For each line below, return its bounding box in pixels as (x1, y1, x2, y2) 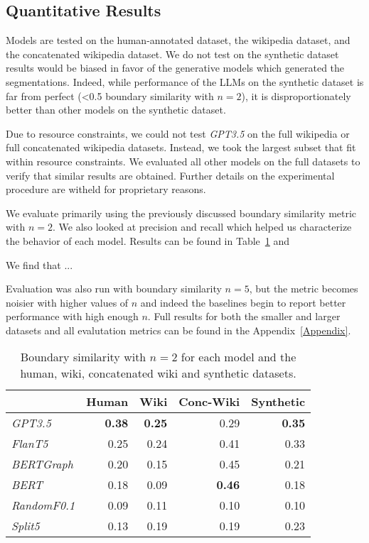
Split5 (11, 517, 40, 534)
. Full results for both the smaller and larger (147, 309, 341, 324)
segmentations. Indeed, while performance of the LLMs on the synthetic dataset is (6, 74, 364, 89)
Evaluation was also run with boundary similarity (6, 281, 222, 296)
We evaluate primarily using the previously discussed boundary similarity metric (6, 205, 357, 220)
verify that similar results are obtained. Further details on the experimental (6, 168, 335, 182)
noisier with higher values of (6, 295, 129, 309)
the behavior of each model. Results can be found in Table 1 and (6, 233, 290, 248)
